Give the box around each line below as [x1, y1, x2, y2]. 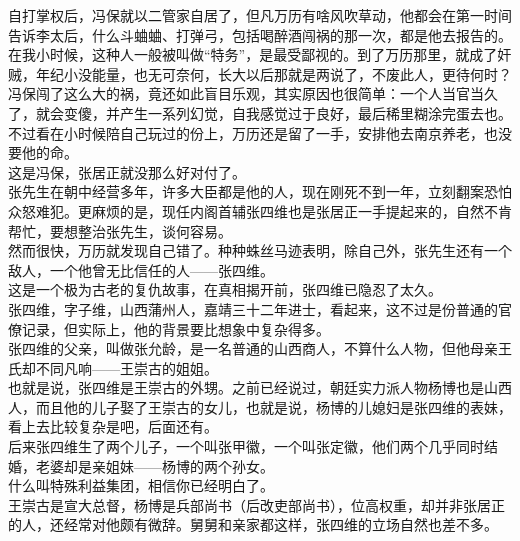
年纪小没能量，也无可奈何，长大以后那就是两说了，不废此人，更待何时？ [35, 63, 512, 84]
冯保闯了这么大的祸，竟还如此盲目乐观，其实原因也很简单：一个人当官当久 [8, 83, 498, 104]
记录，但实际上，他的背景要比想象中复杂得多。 [21, 318, 330, 339]
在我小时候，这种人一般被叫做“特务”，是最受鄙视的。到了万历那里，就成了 [8, 44, 498, 65]
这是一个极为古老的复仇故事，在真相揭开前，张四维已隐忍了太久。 [8, 279, 442, 300]
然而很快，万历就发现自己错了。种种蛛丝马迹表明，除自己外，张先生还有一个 [8, 240, 512, 261]
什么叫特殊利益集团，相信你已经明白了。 [8, 475, 274, 496]
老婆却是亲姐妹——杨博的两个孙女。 [35, 455, 274, 476]
